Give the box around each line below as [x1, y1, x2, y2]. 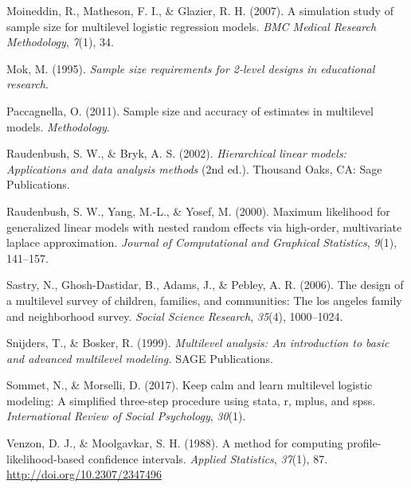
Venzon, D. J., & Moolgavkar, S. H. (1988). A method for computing [6, 435, 343, 451]
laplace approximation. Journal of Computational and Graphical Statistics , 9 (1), [6, 234, 397, 251]
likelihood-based [6, 450, 85, 467]
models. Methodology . [6, 118, 110, 135]
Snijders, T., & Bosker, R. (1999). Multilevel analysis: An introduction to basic [6, 334, 389, 351]
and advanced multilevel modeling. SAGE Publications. [6, 349, 273, 366]
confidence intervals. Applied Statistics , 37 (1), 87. [88, 450, 328, 467]
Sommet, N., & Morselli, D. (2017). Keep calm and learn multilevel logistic [6, 377, 373, 393]
